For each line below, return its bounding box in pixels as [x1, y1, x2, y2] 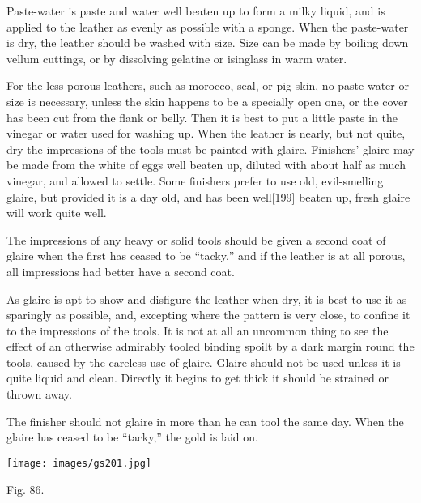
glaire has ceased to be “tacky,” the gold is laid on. [6, 428, 258, 445]
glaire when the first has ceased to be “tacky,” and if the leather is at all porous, [6, 247, 406, 264]
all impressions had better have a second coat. [6, 262, 235, 279]
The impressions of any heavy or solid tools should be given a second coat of [6, 231, 386, 248]
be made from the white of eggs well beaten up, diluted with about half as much [6, 156, 406, 173]
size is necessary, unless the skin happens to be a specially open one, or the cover [6, 92, 408, 109]
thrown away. [6, 386, 72, 403]
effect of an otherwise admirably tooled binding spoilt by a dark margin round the [6, 338, 415, 355]
